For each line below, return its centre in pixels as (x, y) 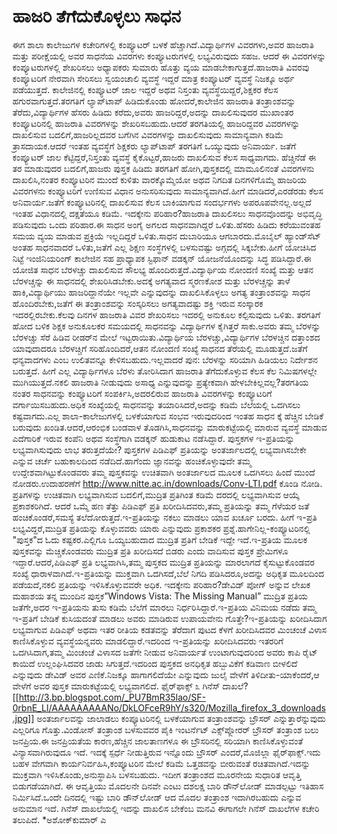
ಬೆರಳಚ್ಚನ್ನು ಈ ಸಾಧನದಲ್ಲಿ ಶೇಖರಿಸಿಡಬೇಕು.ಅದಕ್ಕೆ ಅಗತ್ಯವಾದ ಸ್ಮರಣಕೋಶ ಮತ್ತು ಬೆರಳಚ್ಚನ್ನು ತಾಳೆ (151, 281)
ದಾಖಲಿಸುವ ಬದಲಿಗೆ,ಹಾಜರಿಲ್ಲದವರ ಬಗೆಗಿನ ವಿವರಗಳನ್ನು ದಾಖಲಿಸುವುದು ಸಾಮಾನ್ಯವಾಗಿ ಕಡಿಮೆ (148, 134)
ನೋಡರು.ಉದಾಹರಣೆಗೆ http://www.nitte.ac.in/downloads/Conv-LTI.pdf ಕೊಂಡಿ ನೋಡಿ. (167, 483)
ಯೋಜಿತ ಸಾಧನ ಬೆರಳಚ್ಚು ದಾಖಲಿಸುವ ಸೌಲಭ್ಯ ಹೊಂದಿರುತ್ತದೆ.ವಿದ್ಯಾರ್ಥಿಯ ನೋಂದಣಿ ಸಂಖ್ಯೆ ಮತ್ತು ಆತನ (163, 269)
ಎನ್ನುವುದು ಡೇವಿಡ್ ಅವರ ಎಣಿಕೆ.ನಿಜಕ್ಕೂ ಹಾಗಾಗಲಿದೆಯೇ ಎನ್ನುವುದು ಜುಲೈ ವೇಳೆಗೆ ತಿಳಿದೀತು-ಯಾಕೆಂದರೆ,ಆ (166, 674)
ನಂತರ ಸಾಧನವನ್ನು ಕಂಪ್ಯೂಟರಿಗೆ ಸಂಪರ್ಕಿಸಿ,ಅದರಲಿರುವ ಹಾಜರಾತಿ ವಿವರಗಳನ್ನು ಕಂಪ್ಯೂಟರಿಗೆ (142, 393)
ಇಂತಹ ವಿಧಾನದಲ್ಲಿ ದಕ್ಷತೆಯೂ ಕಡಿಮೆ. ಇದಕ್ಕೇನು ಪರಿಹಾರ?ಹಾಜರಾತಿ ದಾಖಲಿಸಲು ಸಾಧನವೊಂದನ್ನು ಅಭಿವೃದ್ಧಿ (167, 213)
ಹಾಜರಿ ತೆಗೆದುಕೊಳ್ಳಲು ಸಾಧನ (97, 16)
